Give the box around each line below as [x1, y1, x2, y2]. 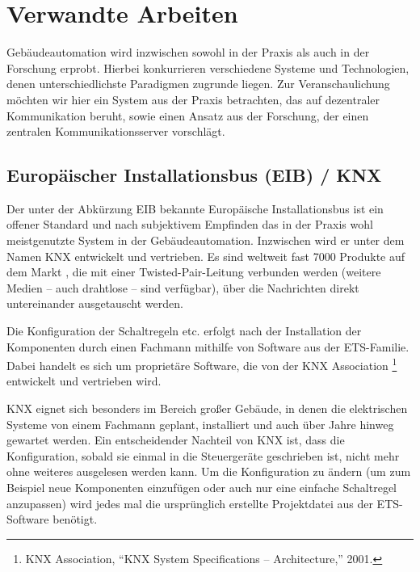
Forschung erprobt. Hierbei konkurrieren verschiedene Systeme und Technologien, [6, 59, 409, 76]
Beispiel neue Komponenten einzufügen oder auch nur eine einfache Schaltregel [6, 479, 397, 496]
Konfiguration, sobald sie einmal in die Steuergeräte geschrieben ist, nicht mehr [6, 447, 400, 464]
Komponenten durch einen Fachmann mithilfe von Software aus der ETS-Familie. [6, 338, 409, 355]
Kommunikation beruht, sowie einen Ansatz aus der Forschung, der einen [6, 107, 369, 124]
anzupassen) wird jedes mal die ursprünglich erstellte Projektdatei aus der [6, 494, 373, 511]
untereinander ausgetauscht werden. [6, 295, 183, 312]
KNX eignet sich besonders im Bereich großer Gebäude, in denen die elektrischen [6, 400, 408, 417]
